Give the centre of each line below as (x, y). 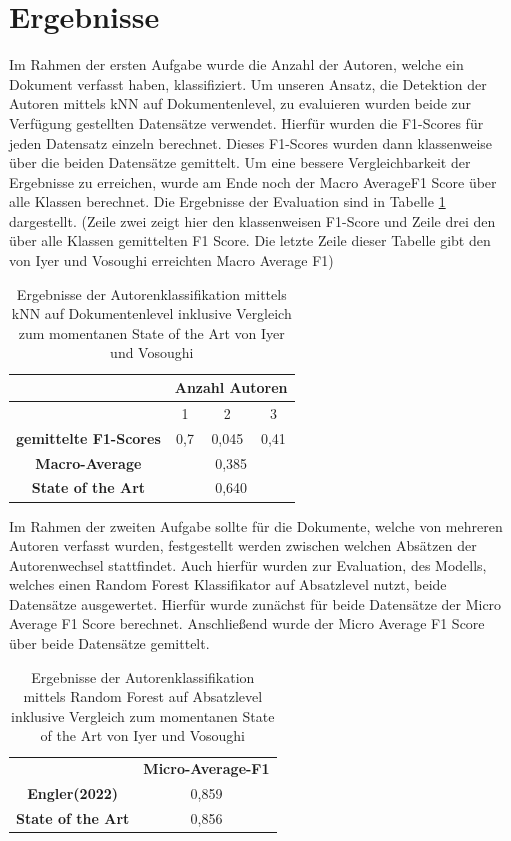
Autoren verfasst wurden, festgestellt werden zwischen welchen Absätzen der (243, 545)
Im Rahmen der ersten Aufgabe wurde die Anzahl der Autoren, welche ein (236, 64)
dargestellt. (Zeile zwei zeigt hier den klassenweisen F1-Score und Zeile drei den (252, 220)
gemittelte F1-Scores (88, 437)
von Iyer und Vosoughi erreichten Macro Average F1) (171, 260)
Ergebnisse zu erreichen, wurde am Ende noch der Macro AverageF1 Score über (253, 181)
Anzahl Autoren (231, 387)
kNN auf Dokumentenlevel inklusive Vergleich (151, 313)
